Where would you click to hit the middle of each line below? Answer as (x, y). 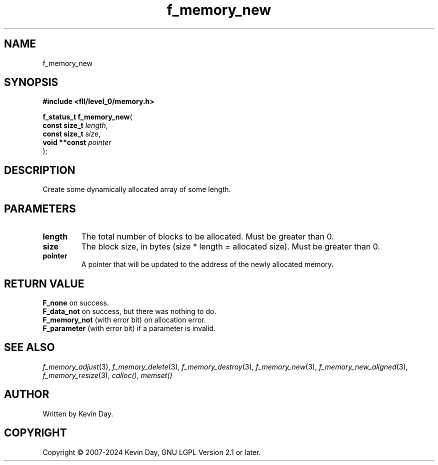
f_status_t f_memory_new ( (87, 117)
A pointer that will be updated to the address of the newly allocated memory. (207, 264)
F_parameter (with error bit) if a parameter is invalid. (129, 328)
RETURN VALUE (44, 283)
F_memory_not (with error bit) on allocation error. (124, 319)
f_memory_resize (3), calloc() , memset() (107, 375)
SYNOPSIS (31, 82)
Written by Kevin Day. (78, 413)
